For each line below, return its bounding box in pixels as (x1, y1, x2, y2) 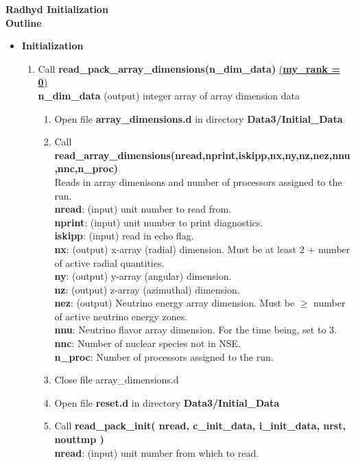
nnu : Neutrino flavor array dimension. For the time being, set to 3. (54, 322, 337, 337)
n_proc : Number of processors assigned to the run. (54, 349, 274, 363)
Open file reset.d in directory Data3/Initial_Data (54, 395, 280, 409)
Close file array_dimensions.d (54, 372, 179, 387)
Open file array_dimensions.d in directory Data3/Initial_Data (54, 111, 343, 126)
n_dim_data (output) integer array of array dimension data (38, 88, 300, 102)
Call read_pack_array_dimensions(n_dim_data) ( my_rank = (38, 61, 340, 75)
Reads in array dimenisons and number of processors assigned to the (54, 174, 342, 189)
